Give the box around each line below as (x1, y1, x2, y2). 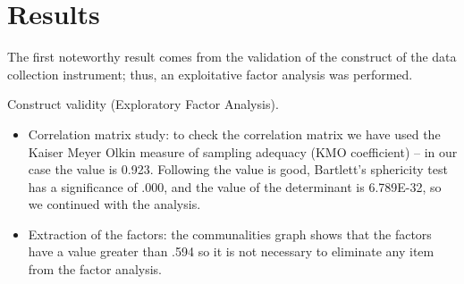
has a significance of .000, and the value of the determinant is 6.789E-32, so (28, 177, 442, 196)
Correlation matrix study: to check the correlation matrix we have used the (28, 124, 441, 143)
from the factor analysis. (28, 260, 162, 279)
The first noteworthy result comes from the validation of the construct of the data (7, 47, 457, 66)
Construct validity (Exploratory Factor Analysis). (7, 95, 279, 113)
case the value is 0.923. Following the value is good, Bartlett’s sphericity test (28, 160, 448, 179)
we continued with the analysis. (28, 195, 201, 213)
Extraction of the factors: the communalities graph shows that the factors (28, 224, 432, 243)
